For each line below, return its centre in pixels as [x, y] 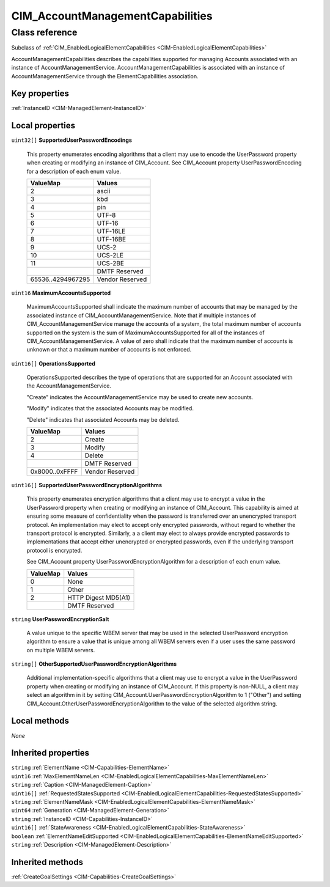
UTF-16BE [112, 239]
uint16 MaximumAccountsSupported [61, 293]
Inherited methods [47, 862]
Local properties [43, 126]
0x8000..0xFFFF [54, 472]
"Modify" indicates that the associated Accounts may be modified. [110, 408]
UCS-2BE [111, 263]
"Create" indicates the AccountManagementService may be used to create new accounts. [140, 397]
